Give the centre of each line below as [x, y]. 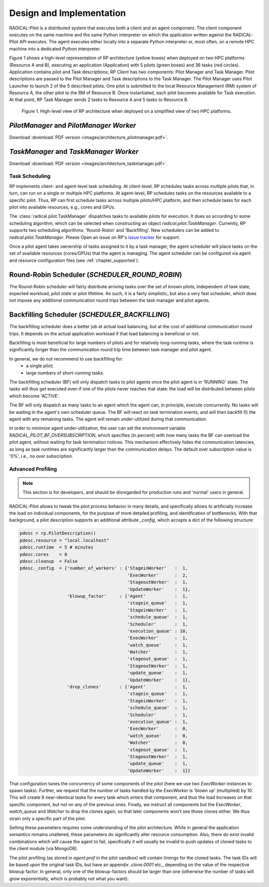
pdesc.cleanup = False [49, 561]
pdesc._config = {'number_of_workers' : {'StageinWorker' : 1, [104, 568]
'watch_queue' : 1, [158, 645]
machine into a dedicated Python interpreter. [55, 49]
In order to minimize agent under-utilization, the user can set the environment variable [97, 428]
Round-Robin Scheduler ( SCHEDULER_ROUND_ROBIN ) [96, 274]
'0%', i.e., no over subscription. [41, 456]
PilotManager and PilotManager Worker [73, 125]
